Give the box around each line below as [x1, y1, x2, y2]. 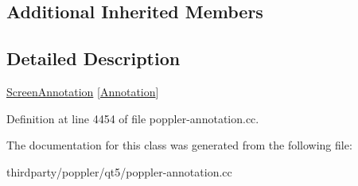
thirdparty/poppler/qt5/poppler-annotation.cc [6, 163, 232, 180]
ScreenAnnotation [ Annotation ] [6, 83, 159, 99]
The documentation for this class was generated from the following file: [6, 137, 352, 153]
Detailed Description [6, 46, 181, 71]
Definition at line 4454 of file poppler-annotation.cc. [6, 110, 259, 126]
